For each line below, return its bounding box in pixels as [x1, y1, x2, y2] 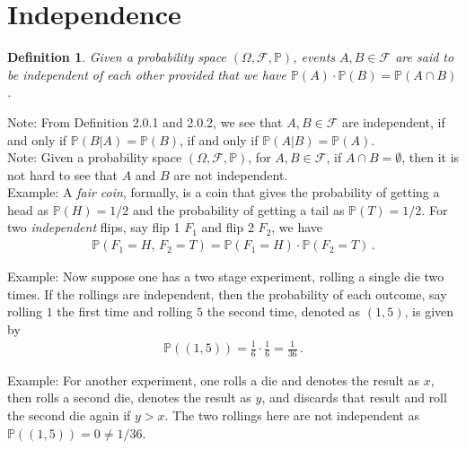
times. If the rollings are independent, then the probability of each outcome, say [7, 284, 447, 303]
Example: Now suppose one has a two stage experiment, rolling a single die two [7, 267, 444, 286]
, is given [404, 302, 454, 321]
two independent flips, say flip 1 [7, 218, 180, 237]
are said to [395, 47, 454, 66]
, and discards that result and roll [261, 388, 447, 407]
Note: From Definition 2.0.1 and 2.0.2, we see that [7, 112, 283, 131]
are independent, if [342, 112, 445, 131]
